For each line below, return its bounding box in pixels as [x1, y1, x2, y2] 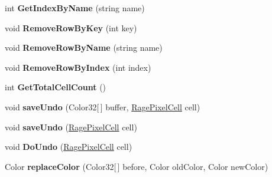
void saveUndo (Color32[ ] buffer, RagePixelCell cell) [5, 100, 200, 113]
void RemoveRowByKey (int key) [5, 21, 137, 34]
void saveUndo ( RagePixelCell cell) [5, 120, 137, 133]
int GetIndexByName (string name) [5, 2, 145, 14]
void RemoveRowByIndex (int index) [5, 61, 151, 73]
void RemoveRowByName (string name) [5, 41, 163, 54]
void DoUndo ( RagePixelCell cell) [5, 140, 132, 153]
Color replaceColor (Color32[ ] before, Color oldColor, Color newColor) [5, 160, 268, 172]
